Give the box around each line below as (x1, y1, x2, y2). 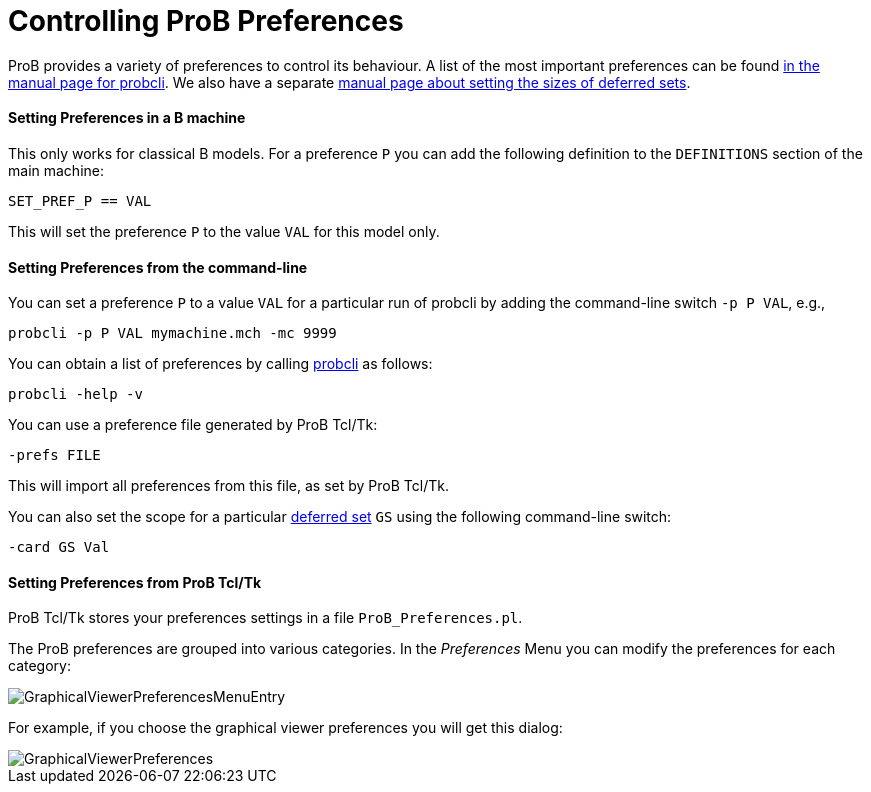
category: (8, 657, 71, 675)
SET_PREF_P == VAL (8, 192, 152, 209)
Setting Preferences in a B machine (8, 109, 246, 127)
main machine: (8, 161, 104, 179)
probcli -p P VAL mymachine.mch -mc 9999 (8, 325, 337, 342)
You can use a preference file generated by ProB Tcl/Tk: (8, 416, 378, 434)
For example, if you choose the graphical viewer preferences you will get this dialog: (8, 719, 563, 737)
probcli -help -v (8, 386, 143, 403)
